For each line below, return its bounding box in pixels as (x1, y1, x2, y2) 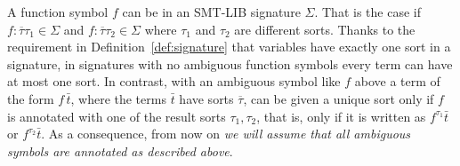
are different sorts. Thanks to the (234, 20, 416, 38)
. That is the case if (314, 3, 421, 20)
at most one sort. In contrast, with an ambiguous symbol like (7, 72, 341, 91)
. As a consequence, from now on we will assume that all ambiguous (41, 124, 411, 143)
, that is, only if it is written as (256, 107, 426, 125)
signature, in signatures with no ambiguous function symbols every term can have (7, 54, 453, 73)
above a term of (354, 72, 440, 91)
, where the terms (70, 89, 166, 107)
